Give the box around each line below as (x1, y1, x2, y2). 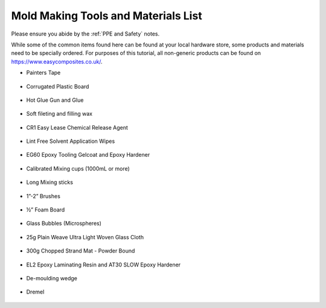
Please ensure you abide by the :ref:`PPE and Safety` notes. (11, 30, 160, 37)
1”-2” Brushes (26, 192, 60, 200)
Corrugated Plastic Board (26, 83, 89, 90)
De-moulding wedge (26, 274, 78, 281)
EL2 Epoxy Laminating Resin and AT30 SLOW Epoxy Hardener (26, 261, 181, 268)
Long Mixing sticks (26, 178, 74, 186)
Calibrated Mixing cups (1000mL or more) (26, 165, 130, 172)
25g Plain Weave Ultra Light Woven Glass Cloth (26, 233, 144, 240)
